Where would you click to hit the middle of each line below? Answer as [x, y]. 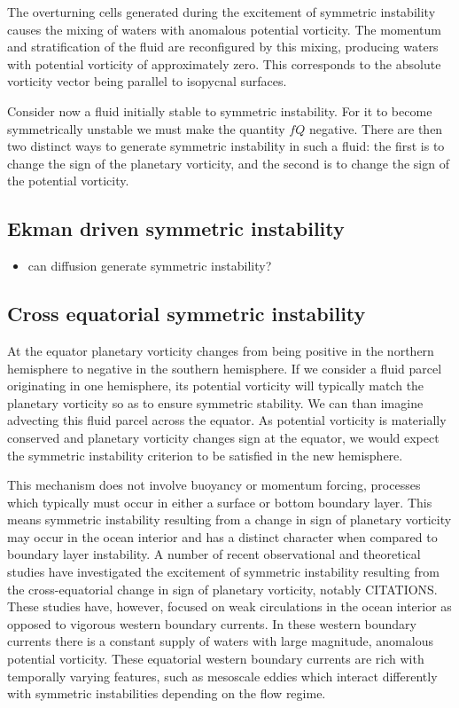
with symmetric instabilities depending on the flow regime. [167, 693]
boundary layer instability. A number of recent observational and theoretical [214, 554]
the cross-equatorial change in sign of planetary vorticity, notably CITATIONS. [222, 589]
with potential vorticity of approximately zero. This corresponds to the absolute [224, 63]
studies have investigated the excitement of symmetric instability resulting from [223, 572]
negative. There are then [376, 128]
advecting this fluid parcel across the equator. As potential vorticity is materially [227, 420]
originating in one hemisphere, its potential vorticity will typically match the [216, 385]
